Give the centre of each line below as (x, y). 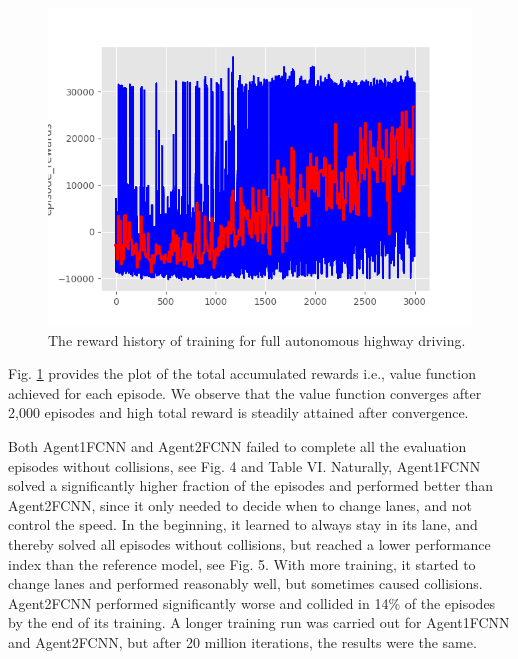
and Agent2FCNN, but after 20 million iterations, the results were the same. (242, 641)
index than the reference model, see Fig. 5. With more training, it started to (242, 563)
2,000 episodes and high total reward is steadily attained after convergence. (238, 412)
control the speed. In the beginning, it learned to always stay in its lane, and (243, 524)
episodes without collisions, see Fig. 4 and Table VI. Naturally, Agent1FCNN (244, 465)
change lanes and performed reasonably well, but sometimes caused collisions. (245, 583)
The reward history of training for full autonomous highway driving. (257, 339)
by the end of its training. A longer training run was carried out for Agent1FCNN (259, 622)
